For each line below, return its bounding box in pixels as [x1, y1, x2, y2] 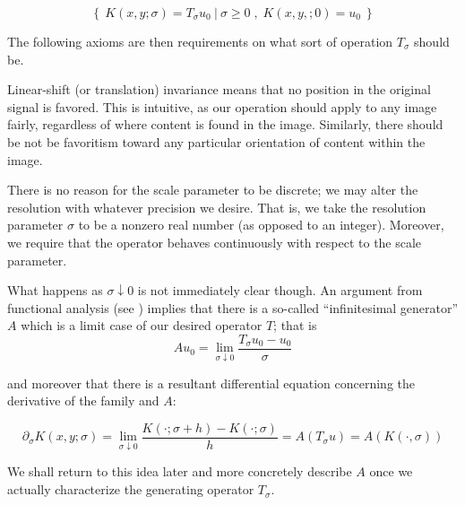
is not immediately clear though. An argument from [137, 281, 423, 300]
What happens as [7, 281, 103, 300]
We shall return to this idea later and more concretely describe [7, 462, 352, 481]
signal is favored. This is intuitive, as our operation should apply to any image [7, 97, 437, 116]
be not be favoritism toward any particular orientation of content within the [7, 132, 426, 151]
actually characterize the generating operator [7, 480, 254, 499]
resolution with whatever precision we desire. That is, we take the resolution [7, 197, 426, 216]
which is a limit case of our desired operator [21, 316, 263, 335]
